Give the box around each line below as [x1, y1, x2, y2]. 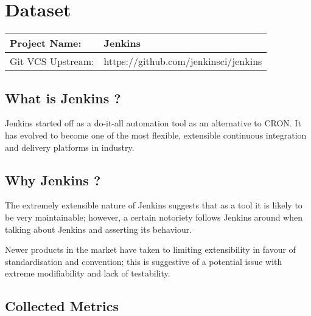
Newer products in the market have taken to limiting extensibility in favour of [5, 243, 296, 256]
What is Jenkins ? [5, 88, 121, 107]
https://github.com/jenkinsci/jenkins [103, 54, 262, 69]
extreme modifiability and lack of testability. [5, 267, 170, 280]
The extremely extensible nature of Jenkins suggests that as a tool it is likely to [5, 199, 302, 211]
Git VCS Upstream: [10, 54, 94, 69]
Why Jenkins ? [5, 170, 101, 189]
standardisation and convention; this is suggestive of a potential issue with [5, 255, 282, 267]
